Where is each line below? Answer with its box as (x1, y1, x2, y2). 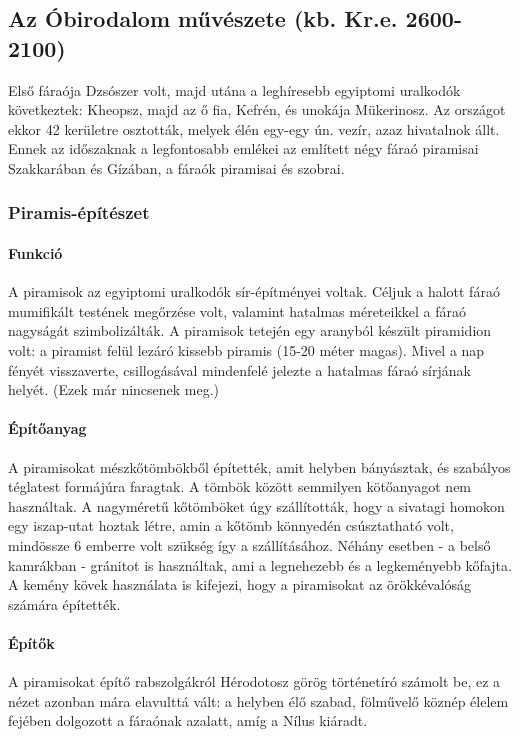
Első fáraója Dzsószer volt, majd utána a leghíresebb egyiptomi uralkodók (8, 79, 461, 100)
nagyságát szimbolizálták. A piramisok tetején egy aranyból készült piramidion (8, 320, 492, 341)
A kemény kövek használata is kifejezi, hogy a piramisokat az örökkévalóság (8, 574, 472, 595)
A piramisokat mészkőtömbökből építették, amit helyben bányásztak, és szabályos (8, 456, 511, 477)
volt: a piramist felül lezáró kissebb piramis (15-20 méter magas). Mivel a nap (8, 339, 485, 360)
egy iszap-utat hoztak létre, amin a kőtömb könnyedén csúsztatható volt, (8, 515, 454, 536)
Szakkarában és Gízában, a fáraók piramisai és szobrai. (8, 157, 345, 178)
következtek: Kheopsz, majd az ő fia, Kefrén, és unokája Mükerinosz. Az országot (8, 99, 506, 120)
